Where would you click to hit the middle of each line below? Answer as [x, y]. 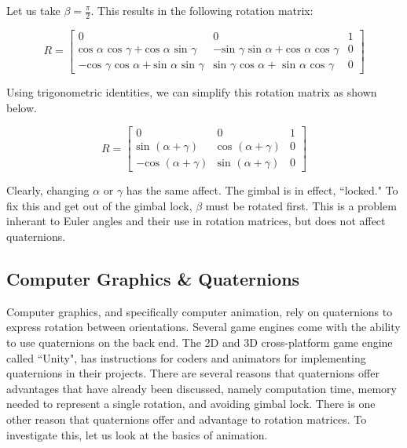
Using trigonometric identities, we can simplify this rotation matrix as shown [192, 91]
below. [22, 107]
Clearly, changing [48, 190]
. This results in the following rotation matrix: [202, 10]
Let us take [33, 10]
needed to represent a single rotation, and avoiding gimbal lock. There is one [191, 404]
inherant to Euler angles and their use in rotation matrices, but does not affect [196, 221]
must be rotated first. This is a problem [301, 205]
